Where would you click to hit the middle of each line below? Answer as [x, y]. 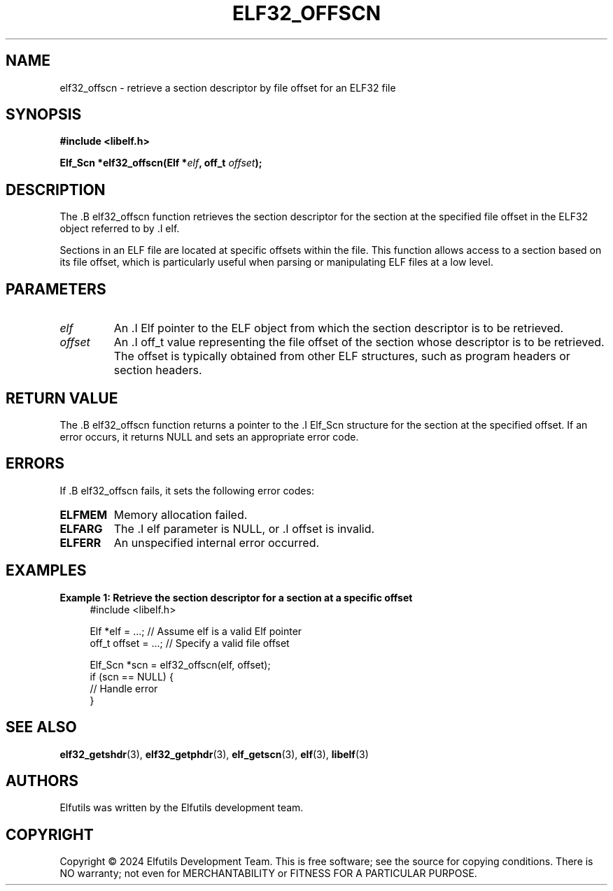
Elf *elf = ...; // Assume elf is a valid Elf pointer [196, 631]
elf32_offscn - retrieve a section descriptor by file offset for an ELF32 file [228, 87]
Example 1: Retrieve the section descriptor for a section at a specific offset [236, 597]
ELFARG [81, 528]
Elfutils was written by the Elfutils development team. [182, 808]
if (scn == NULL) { [132, 676]
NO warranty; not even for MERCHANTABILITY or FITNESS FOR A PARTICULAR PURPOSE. [268, 874]
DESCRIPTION [56, 190]
